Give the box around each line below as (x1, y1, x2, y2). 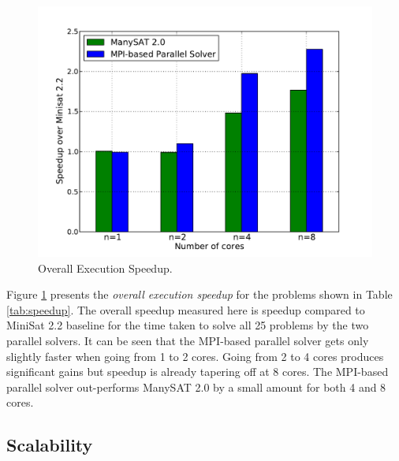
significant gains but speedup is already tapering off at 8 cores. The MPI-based (6, 363, 389, 380)
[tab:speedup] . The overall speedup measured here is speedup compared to (6, 301, 365, 318)
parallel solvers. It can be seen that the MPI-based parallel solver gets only (6, 332, 369, 348)
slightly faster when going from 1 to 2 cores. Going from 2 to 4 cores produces (6, 348, 384, 364)
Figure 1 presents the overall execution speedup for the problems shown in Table (6, 286, 393, 303)
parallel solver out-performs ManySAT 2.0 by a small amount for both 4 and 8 (6, 378, 386, 395)
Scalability (6, 433, 93, 457)
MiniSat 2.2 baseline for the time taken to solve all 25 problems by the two (6, 317, 369, 333)
